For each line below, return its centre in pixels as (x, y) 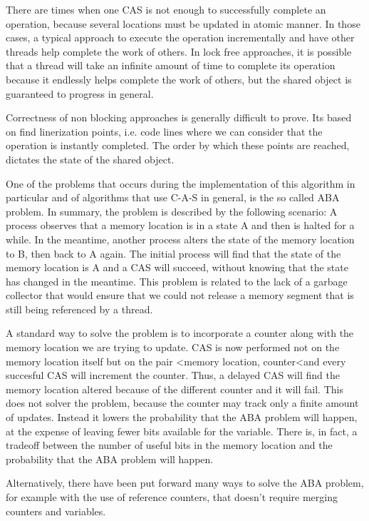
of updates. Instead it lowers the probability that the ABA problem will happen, (182, 417)
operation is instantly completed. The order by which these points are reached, (178, 145)
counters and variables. (56, 511)
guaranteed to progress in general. (80, 93)
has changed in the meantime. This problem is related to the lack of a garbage (177, 281)
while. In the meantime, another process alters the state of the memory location (180, 239)
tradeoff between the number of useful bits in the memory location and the (169, 445)
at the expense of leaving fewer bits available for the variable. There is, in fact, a (182, 431)
